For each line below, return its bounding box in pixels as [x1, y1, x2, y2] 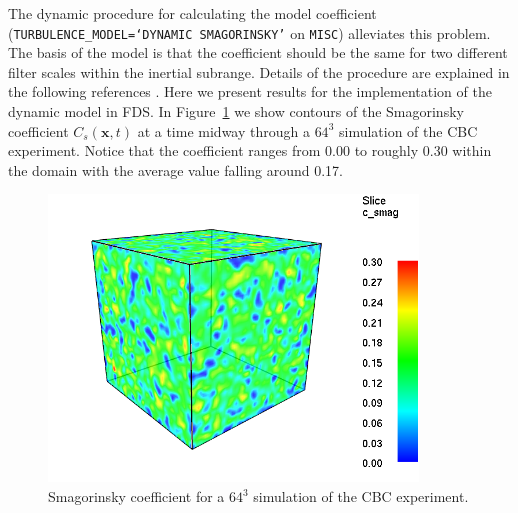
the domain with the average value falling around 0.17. [8, 159, 343, 180]
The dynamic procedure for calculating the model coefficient [8, 3, 377, 23]
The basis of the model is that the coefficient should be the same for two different [8, 42, 508, 63]
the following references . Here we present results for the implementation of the [8, 81, 492, 102]
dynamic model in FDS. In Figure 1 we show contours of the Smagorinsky [8, 101, 464, 122]
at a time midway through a [137, 120, 310, 141]
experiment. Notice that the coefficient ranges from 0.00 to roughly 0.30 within [8, 140, 492, 161]
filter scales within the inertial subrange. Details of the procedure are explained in [8, 61, 510, 82]
